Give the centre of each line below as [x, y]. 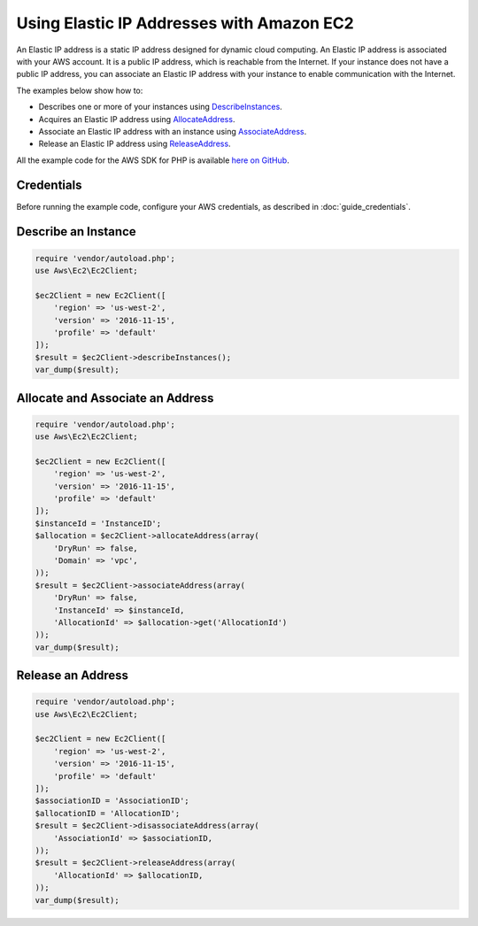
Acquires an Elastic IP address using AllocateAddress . [137, 119]
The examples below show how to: [80, 90]
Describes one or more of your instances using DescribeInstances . [160, 107]
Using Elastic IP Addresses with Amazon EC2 [185, 23]
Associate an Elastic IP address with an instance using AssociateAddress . [173, 131]
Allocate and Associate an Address [115, 398]
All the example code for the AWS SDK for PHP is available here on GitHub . [153, 160]
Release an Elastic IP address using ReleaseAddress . [135, 144]
